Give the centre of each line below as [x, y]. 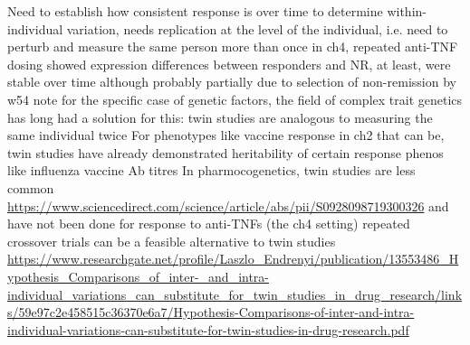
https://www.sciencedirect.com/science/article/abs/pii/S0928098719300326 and [228, 205]
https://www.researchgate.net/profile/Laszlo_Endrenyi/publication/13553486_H [233, 259]
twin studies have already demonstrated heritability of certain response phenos [225, 152]
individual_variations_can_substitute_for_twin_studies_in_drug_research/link [235, 294]
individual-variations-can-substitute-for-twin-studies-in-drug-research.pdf [208, 329]
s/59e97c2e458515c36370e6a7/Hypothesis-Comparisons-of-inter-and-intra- [211, 312]
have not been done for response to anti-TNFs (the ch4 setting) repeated [209, 224]
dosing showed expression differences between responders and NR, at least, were [229, 64]
